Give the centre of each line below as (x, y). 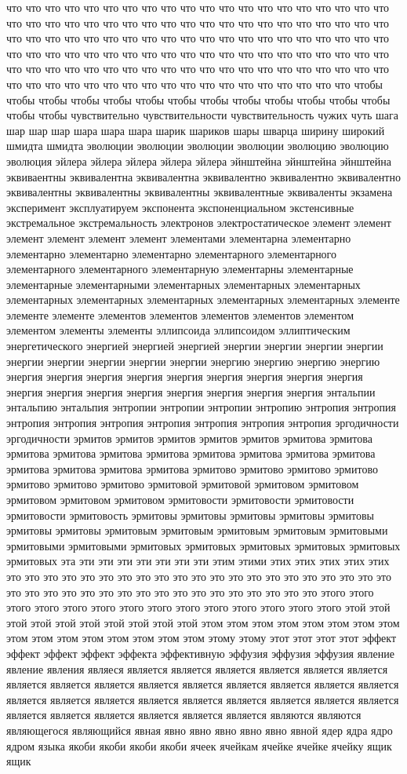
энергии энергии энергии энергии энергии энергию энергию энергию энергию (193, 361)
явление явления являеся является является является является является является (197, 668)
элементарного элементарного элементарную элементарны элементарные (180, 269)
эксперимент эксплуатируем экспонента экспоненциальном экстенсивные (180, 207)
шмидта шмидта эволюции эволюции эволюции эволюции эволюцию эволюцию (198, 146)
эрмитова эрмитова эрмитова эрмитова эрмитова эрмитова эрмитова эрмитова (191, 453)
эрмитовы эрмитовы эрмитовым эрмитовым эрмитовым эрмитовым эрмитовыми (197, 530)
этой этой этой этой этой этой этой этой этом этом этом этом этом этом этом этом (203, 622)
